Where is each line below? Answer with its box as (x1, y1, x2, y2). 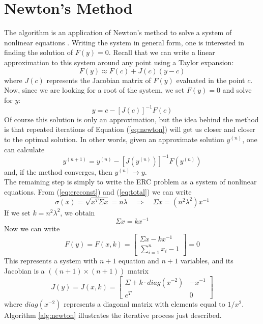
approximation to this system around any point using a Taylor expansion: (4, 57, 234, 67)
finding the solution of (4, 47, 73, 58)
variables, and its (180, 255, 233, 266)
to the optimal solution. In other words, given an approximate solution (4, 133, 224, 144)
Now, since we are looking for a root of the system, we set (4, 85, 185, 95)
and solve (222, 85, 252, 95)
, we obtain (60, 207, 95, 218)
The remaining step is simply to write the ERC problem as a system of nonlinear (4, 176, 257, 187)
